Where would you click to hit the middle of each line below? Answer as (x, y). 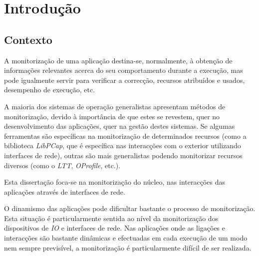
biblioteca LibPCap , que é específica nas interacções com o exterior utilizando (123, 145)
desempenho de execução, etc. (50, 90)
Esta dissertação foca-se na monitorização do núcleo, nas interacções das (115, 182)
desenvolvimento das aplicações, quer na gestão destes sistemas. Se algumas (120, 126)
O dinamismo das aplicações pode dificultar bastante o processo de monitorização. (130, 208)
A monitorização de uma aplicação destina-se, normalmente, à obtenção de (118, 60)
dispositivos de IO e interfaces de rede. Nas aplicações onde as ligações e (115, 228)
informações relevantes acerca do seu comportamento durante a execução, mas (124, 70)
